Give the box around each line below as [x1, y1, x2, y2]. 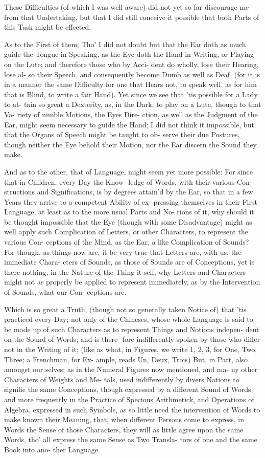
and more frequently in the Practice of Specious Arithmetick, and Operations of [4, 394, 254, 404]
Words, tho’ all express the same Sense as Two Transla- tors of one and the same [4, 434, 257, 445]
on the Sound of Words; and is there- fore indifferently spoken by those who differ [4, 334, 260, 344]
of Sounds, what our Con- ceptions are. [4, 287, 127, 297]
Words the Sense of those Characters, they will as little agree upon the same [4, 424, 244, 434]
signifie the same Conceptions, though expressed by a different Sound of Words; [4, 384, 253, 395]
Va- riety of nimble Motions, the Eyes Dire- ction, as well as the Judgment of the [4, 108, 258, 119]
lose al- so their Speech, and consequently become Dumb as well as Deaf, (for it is [4, 69, 260, 79]
